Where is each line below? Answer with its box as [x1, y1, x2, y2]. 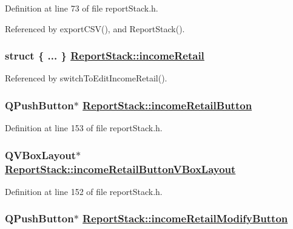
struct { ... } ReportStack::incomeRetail [5, 48, 204, 63]
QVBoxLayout [5, 147, 76, 162]
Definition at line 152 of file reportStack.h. [5, 185, 163, 197]
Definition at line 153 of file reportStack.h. [5, 121, 163, 134]
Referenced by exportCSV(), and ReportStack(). [5, 22, 185, 35]
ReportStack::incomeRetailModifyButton [83, 211, 288, 226]
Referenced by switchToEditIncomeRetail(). [5, 72, 167, 84]
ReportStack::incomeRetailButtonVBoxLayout [5, 161, 236, 176]
